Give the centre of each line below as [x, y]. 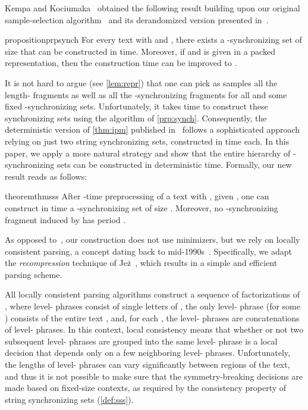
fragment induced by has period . [65, 219]
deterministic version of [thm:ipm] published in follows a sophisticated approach [153, 129]
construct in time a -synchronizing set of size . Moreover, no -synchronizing [142, 207]
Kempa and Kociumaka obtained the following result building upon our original [153, 8]
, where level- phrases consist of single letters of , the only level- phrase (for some [153, 306]
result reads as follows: [46, 176]
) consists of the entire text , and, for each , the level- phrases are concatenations [152, 317]
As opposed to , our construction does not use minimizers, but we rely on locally [153, 240]
